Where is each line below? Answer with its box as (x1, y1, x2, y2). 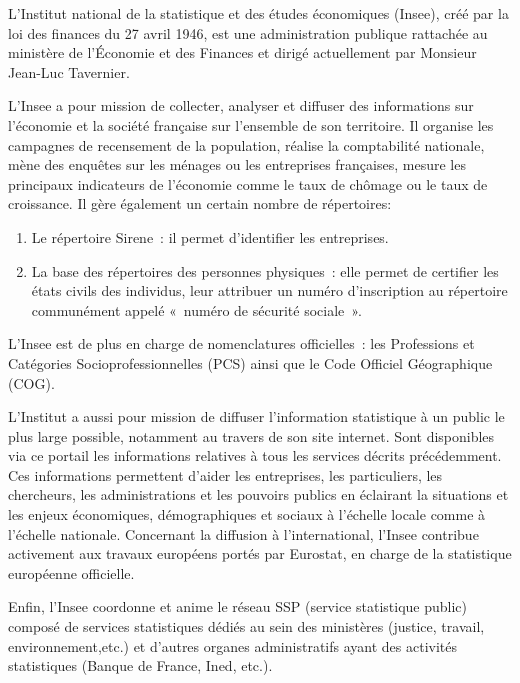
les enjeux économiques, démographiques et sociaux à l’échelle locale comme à (8, 504, 486, 525)
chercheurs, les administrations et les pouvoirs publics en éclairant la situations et (8, 484, 509, 505)
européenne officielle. (8, 562, 135, 583)
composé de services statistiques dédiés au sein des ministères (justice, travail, (8, 616, 485, 637)
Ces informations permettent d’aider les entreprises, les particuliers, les (8, 464, 443, 485)
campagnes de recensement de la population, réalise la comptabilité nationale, (8, 134, 485, 155)
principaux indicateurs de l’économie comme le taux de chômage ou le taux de (8, 173, 488, 194)
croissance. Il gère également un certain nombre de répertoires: (8, 193, 392, 214)
